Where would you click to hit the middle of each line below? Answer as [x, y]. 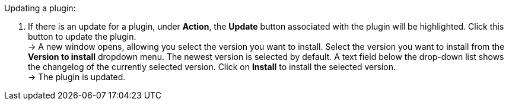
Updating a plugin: [40, 8]
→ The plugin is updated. [77, 77]
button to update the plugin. [82, 36]
